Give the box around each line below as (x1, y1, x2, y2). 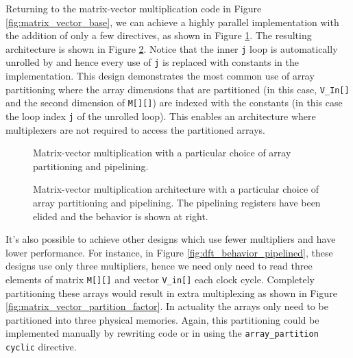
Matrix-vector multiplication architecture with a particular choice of (33, 182, 319, 196)
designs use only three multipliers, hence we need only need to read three (5, 259, 313, 273)
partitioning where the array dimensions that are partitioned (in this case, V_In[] (5, 82, 350, 96)
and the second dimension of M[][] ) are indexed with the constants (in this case (5, 95, 343, 110)
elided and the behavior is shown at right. (33, 208, 208, 223)
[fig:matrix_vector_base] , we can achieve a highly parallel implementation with (5, 14, 339, 29)
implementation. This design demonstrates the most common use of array (5, 69, 315, 83)
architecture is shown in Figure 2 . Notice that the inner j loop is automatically (5, 41, 338, 56)
